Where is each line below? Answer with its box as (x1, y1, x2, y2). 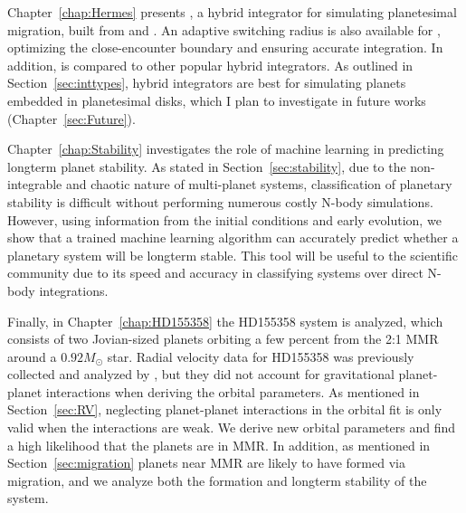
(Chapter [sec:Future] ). (7, 109, 136, 128)
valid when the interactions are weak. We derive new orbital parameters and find (7, 418, 456, 437)
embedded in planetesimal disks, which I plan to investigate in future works (7, 90, 426, 109)
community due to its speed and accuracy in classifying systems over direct (7, 263, 423, 282)
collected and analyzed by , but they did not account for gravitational (7, 365, 395, 384)
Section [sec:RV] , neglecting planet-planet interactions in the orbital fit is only (7, 400, 442, 419)
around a (7, 347, 57, 366)
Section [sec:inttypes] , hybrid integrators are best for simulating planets (7, 73, 406, 92)
